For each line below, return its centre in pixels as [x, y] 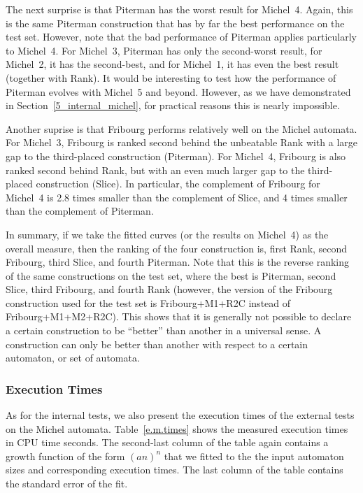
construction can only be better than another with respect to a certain [157, 344]
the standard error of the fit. [67, 484]
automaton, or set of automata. [73, 358]
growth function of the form [65, 456]
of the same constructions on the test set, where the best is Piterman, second [171, 275]
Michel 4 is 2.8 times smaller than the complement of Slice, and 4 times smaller [177, 197]
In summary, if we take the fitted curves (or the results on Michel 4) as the [167, 234]
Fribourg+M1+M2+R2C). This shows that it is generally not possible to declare [179, 316]
